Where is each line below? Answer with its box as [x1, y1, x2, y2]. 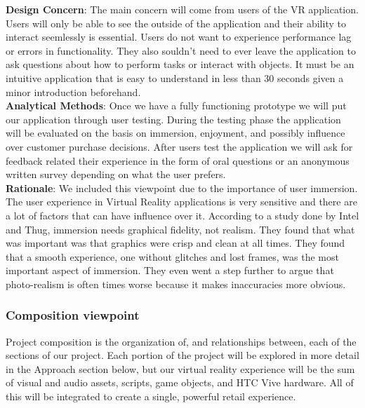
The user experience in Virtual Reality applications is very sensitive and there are [6, 194, 357, 209]
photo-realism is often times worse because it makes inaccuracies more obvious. [6, 276, 346, 291]
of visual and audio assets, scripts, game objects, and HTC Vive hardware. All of [6, 375, 354, 390]
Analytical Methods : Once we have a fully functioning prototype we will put [6, 98, 347, 113]
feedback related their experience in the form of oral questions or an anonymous [6, 153, 350, 168]
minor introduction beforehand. [6, 84, 141, 99]
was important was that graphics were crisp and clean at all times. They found [6, 236, 345, 250]
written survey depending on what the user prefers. [6, 167, 226, 182]
